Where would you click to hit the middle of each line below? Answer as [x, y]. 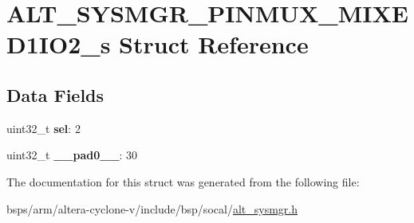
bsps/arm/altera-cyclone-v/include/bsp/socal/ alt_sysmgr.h [152, 208]
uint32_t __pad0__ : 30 [72, 155]
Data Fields [55, 94]
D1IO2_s [59, 44]
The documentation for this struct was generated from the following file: [183, 181]
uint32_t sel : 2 [43, 128]
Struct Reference [214, 44]
